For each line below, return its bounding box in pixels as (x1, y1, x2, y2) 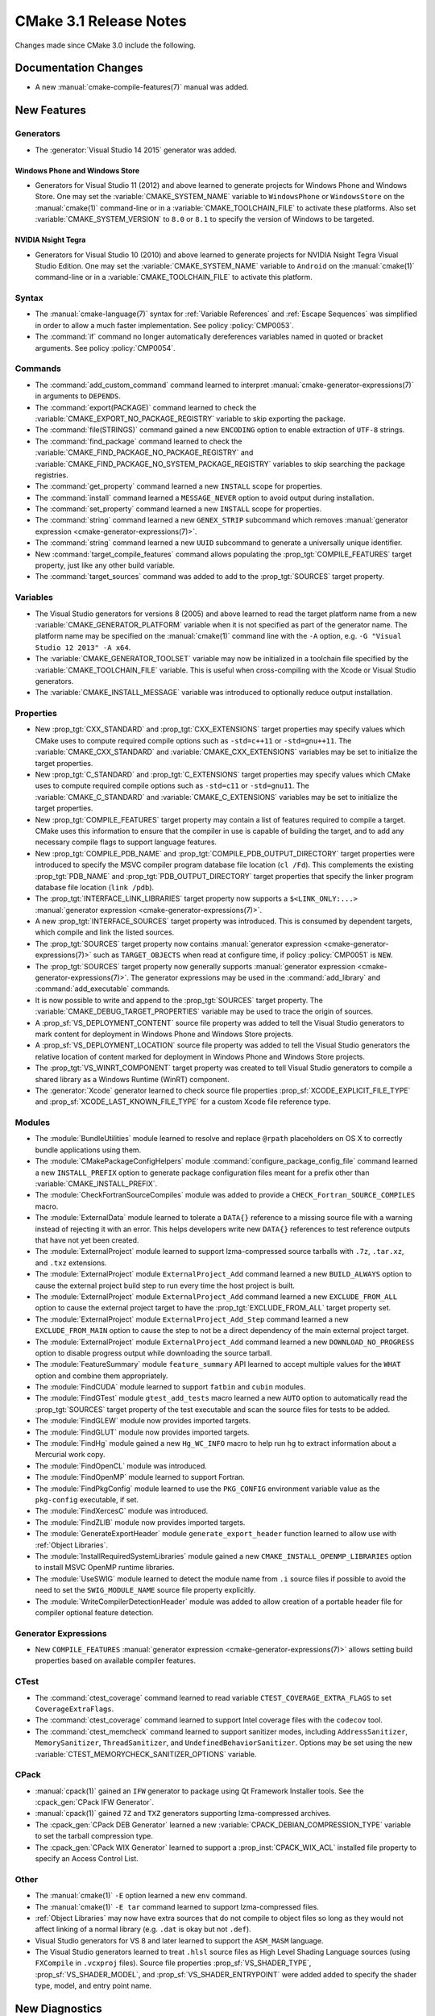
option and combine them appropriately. (35, 1371, 168, 1381)
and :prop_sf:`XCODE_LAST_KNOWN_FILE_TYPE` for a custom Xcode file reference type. (35, 1097, 331, 1106)
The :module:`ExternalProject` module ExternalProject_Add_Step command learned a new (35, 1314, 350, 1324)
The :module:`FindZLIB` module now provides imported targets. (35, 1517, 246, 1527)
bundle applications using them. (35, 1145, 142, 1155)
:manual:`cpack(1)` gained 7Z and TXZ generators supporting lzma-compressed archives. (35, 1809, 332, 1818)
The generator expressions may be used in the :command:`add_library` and (130, 973, 381, 983)
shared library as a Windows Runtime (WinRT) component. (35, 1074, 230, 1084)
